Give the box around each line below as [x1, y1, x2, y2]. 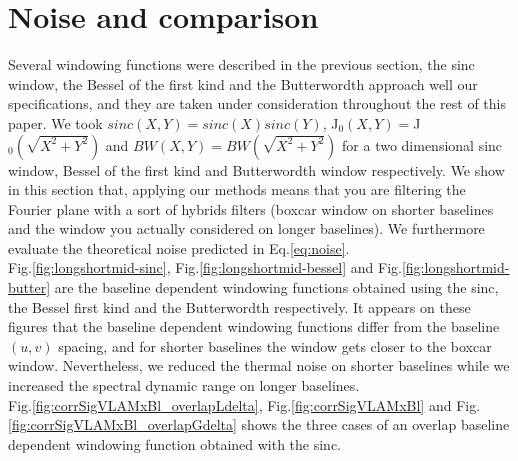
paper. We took [8, 112, 103, 133]
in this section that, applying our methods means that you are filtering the [8, 179, 466, 200]
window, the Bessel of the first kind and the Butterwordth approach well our [8, 73, 478, 94]
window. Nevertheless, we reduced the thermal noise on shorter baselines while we [8, 355, 510, 376]
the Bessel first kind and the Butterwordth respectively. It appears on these [8, 296, 471, 317]
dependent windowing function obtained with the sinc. [8, 433, 342, 454]
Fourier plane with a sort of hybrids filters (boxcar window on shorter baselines [8, 198, 494, 219]
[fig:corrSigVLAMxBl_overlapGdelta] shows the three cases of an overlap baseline [8, 414, 510, 435]
